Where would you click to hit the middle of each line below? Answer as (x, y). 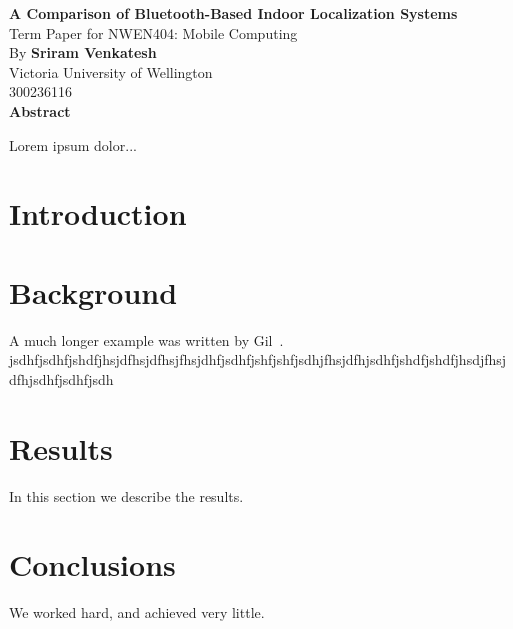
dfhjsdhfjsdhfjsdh (61, 378)
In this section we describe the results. (126, 495)
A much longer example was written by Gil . (146, 339)
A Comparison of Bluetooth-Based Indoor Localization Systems (233, 13)
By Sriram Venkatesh (83, 52)
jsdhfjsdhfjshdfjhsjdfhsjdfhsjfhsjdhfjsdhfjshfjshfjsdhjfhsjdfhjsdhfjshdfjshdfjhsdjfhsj (258, 359)
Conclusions (92, 564)
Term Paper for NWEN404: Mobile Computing (153, 32)
